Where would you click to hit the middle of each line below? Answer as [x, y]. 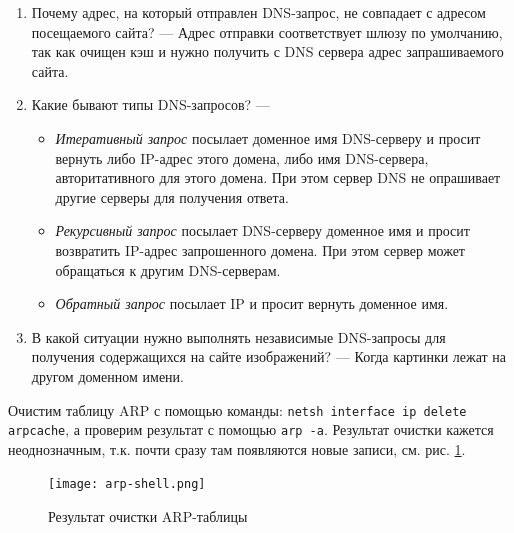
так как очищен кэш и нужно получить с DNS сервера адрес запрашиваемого [267, 51]
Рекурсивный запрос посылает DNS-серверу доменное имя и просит [262, 230]
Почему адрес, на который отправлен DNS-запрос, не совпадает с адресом [258, 12]
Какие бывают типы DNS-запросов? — [150, 104]
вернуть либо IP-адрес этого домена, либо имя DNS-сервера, [242, 157]
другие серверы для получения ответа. [172, 196]
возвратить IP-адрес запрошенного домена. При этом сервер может [260, 249]
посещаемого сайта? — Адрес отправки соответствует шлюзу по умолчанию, [267, 31]
